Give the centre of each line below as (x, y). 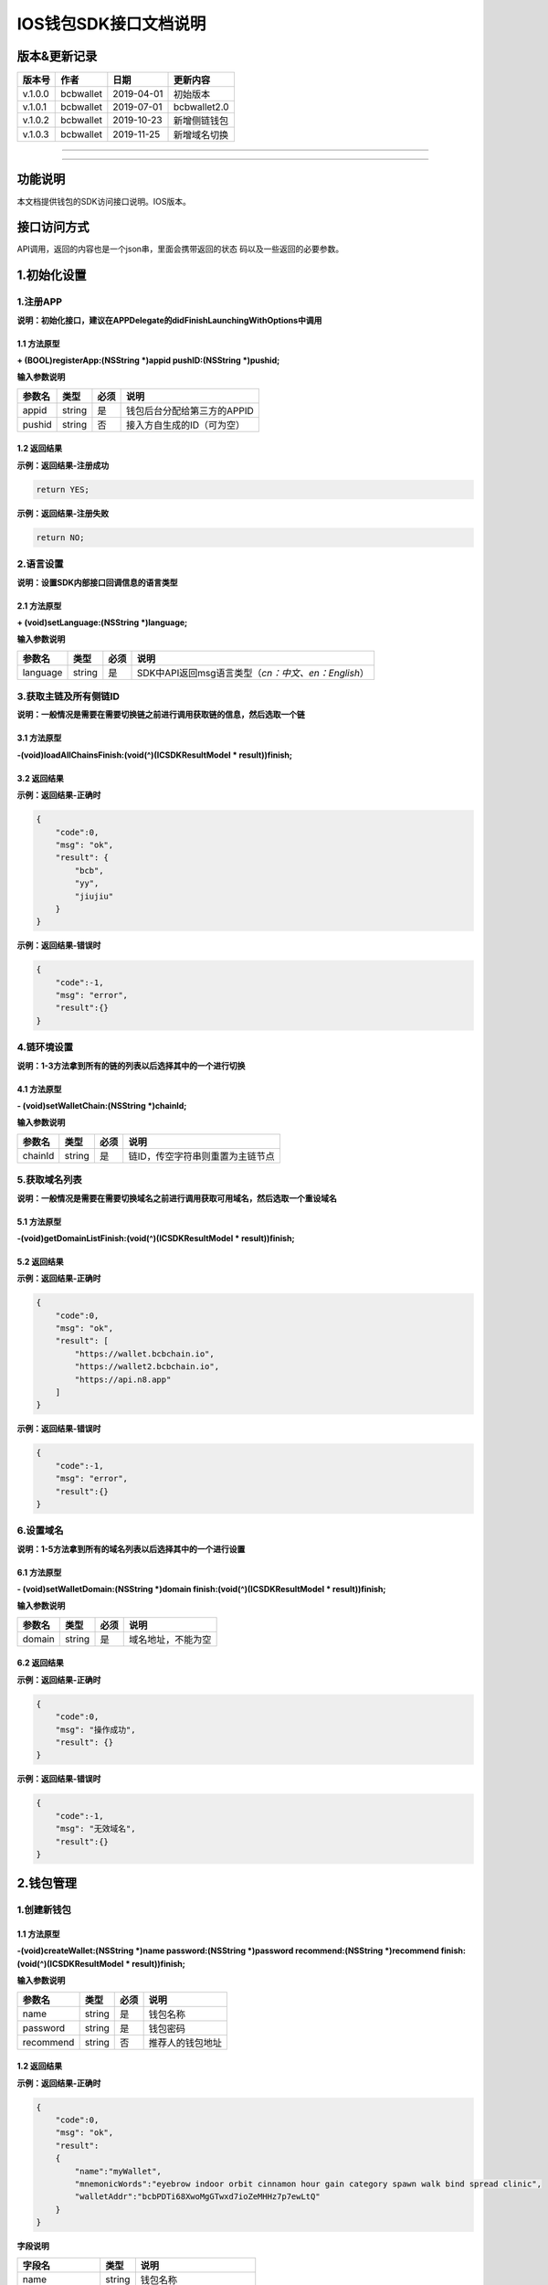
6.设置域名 (40, 1531)
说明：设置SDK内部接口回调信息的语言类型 (97, 582)
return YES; (63, 489)
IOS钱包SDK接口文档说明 (111, 24)
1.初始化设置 (52, 276)
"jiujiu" (94, 896)
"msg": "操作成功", (95, 1729)
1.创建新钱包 (44, 1910)
